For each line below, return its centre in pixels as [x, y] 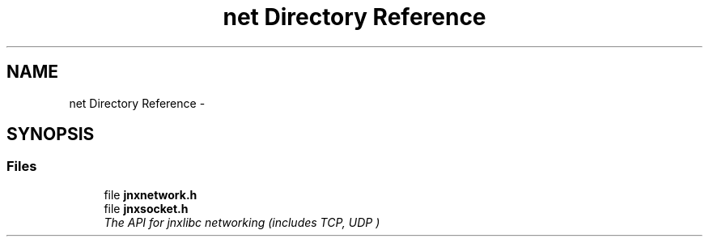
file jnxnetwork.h [151, 194]
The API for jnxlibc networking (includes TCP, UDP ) [242, 222]
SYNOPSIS [51, 134]
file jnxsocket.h [146, 208]
